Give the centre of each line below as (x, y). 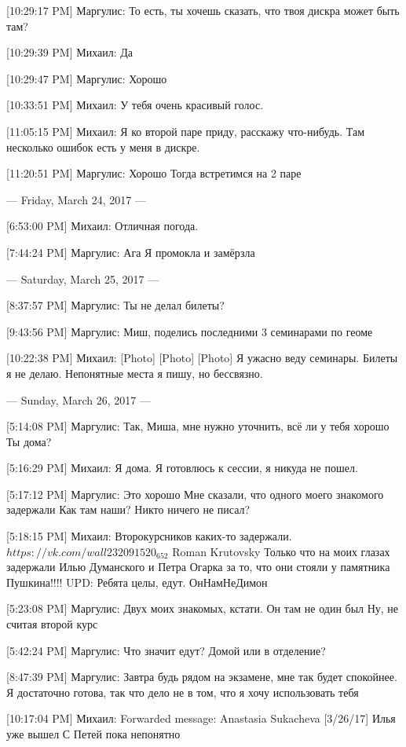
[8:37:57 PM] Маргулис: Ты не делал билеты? (115, 305)
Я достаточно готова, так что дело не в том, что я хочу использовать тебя (183, 692)
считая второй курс (52, 624)
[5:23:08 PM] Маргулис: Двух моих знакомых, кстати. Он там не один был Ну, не (203, 608)
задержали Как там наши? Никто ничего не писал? (128, 509)
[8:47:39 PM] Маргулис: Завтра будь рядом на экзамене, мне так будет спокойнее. (202, 677)
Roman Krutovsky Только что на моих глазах (281, 551)
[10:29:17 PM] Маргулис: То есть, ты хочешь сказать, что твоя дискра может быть (203, 10)
